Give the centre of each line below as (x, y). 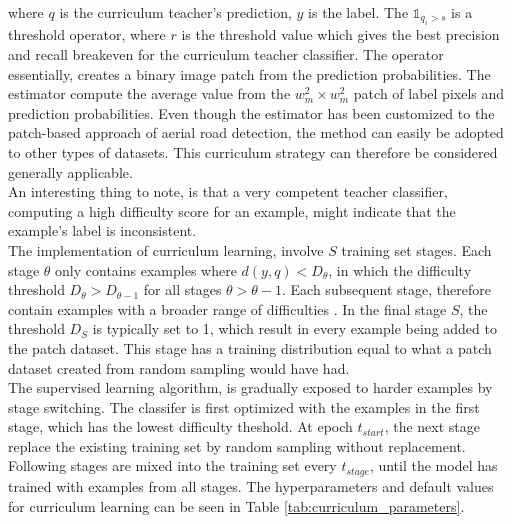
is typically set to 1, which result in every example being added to (294, 328)
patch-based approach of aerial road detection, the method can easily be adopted (256, 132)
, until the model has (433, 465)
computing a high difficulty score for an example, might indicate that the (232, 210)
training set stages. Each (416, 249)
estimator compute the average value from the (149, 93)
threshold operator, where (87, 34)
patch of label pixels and (429, 93)
